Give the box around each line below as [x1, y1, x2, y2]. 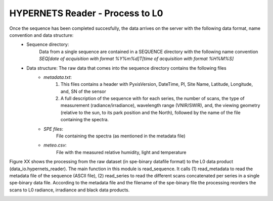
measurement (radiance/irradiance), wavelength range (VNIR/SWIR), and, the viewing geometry [61, 103, 260, 109]
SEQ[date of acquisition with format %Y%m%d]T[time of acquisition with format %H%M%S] [39, 56, 234, 62]
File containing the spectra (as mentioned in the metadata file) [56, 133, 186, 139]
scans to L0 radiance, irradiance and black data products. [9, 187, 130, 193]
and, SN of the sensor [61, 88, 106, 94]
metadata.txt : [43, 74, 72, 80]
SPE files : [43, 126, 63, 132]
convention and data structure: [9, 32, 74, 38]
